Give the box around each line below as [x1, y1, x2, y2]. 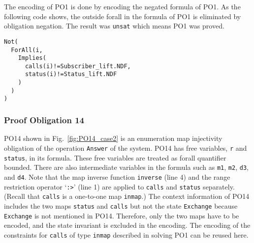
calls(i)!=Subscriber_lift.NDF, [25, 62, 131, 70]
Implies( [18, 54, 46, 62]
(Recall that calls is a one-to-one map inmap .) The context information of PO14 [4, 191, 250, 201]
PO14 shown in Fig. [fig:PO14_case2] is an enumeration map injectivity [4, 133, 222, 143]
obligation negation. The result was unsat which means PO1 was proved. [4, 21, 224, 31]
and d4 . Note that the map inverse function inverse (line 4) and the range [4, 171, 230, 182]
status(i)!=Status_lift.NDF [25, 71, 117, 78]
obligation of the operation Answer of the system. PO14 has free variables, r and [4, 142, 247, 153]
